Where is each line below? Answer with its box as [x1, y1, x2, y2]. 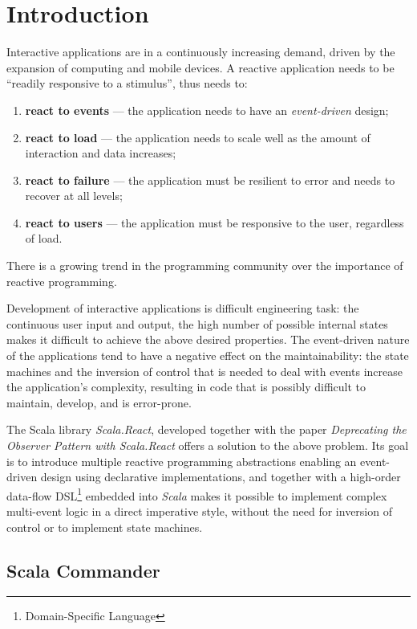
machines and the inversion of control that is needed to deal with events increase [6, 362, 403, 379]
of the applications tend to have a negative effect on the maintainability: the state [6, 347, 409, 364]
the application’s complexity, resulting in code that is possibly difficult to [6, 378, 366, 395]
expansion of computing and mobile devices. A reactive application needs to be [6, 59, 395, 76]
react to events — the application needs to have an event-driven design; [25, 101, 389, 118]
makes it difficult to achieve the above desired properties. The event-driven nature [6, 331, 410, 348]
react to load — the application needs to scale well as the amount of [25, 129, 370, 145]
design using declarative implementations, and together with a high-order [40, 468, 401, 485]
